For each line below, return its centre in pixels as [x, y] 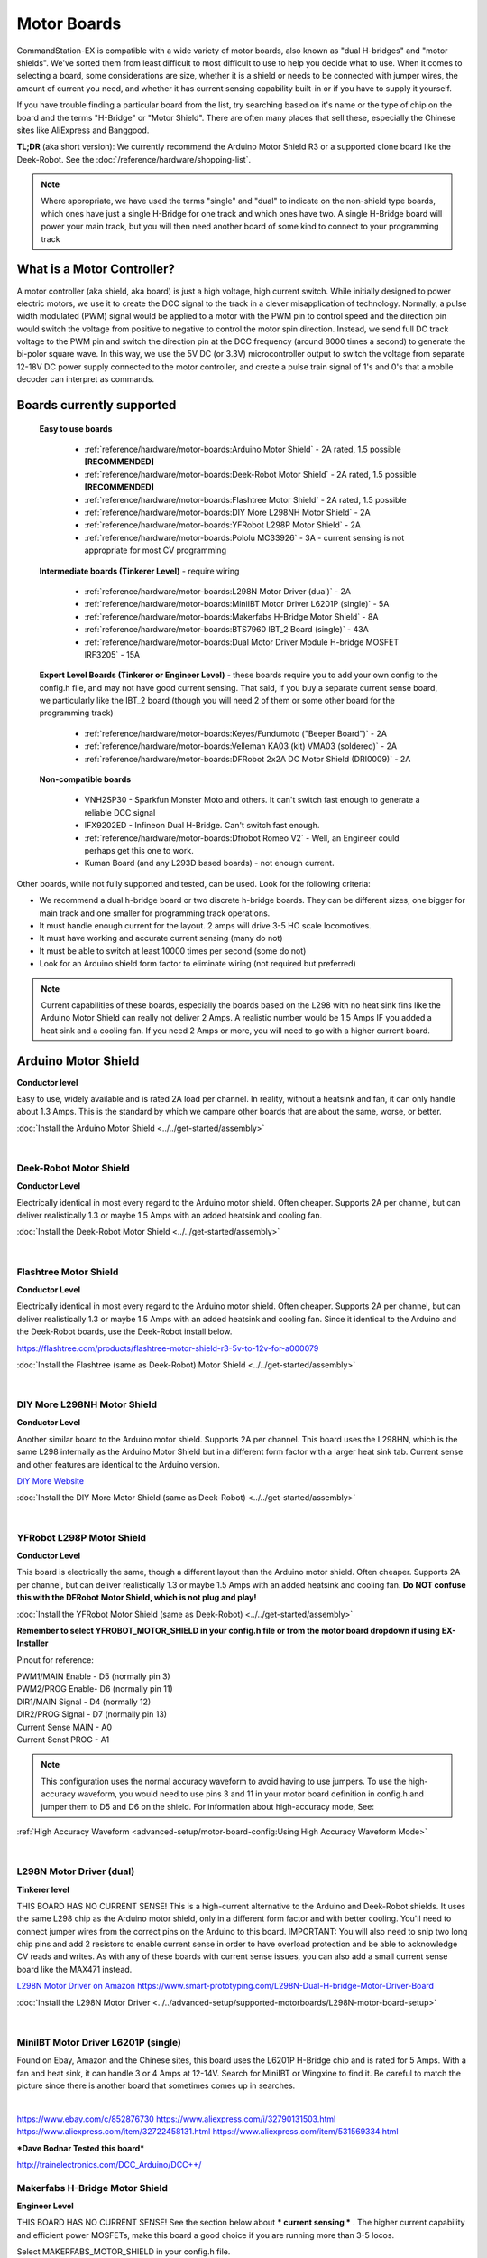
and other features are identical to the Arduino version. [119, 1464]
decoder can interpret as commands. [86, 379]
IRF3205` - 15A [112, 654]
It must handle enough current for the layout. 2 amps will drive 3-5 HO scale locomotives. [205, 925]
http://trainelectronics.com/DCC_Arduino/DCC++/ [109, 2164]
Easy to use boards [76, 428]
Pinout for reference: [55, 1660]
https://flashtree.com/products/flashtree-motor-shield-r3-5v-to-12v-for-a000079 [168, 1348]
